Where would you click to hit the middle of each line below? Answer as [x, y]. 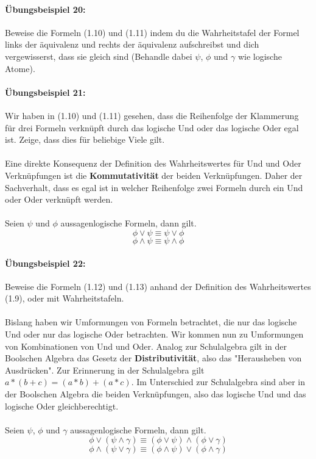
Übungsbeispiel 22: [45, 263]
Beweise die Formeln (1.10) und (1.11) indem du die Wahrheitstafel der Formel [152, 32]
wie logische [260, 56]
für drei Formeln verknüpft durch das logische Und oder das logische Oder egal [152, 127]
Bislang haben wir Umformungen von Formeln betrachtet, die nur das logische [151, 322]
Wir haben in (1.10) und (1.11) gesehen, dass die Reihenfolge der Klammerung [152, 115]
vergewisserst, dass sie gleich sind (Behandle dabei [99, 56]
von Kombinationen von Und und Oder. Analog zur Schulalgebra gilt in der [146, 346]
